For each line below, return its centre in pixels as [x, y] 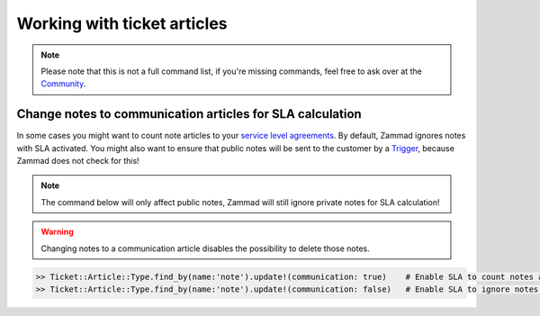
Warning [57, 232]
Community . [63, 84]
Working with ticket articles [122, 23]
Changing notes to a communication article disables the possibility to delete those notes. [206, 248]
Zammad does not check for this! [78, 161]
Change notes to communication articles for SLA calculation [189, 114]
